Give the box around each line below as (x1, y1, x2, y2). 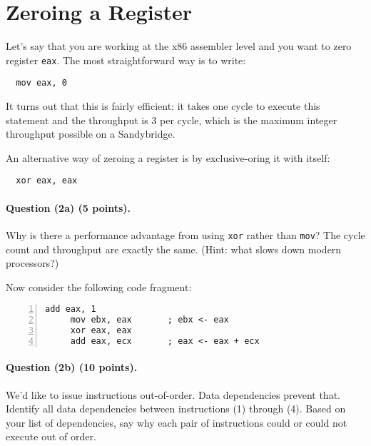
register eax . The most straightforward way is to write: (6, 52, 246, 67)
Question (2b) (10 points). (6, 360, 138, 375)
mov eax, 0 (16, 78, 67, 88)
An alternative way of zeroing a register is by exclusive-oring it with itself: (6, 150, 330, 165)
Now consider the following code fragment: (6, 279, 192, 294)
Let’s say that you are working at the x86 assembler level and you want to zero (6, 39, 352, 54)
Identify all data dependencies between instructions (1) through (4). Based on (6, 401, 346, 416)
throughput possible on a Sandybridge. (6, 126, 176, 141)
